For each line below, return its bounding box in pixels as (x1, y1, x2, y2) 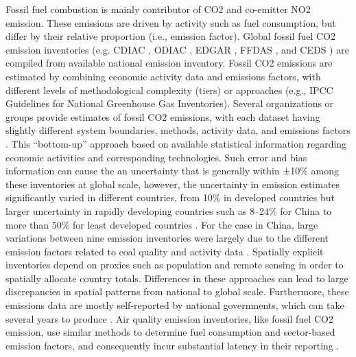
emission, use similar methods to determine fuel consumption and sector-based (5, 325, 335, 339)
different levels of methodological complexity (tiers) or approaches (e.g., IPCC (5, 82, 333, 97)
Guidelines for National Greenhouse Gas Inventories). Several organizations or (5, 96, 334, 111)
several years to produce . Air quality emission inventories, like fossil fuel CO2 (5, 311, 333, 325)
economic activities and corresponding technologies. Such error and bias (5, 150, 307, 164)
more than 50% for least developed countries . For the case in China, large (5, 217, 318, 231)
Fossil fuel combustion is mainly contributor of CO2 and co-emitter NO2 (5, 2, 311, 16)
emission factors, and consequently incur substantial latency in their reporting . (5, 338, 340, 352)
